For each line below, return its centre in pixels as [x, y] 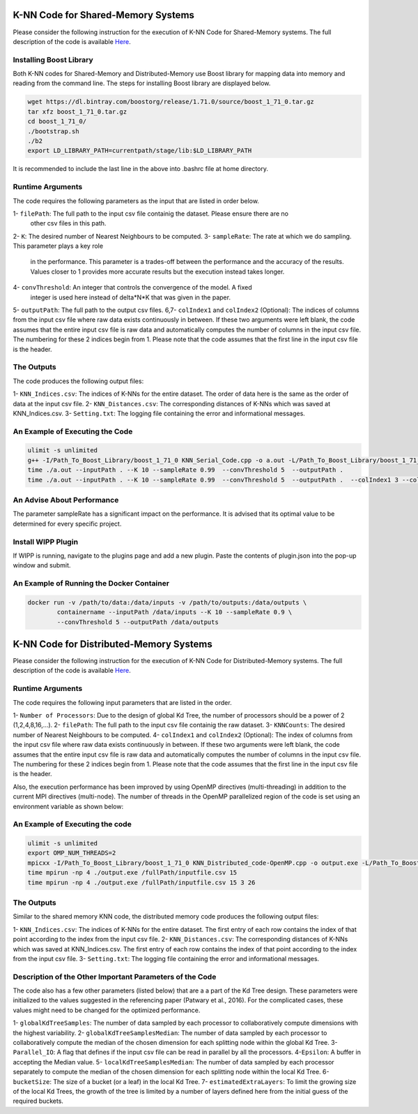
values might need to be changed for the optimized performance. [107, 1010]
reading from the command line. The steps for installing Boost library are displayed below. [142, 83]
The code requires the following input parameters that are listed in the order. [123, 702]
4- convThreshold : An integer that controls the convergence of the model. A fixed [132, 288]
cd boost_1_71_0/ [57, 121]
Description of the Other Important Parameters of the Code [115, 976]
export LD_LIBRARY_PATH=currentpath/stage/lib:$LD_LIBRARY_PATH [140, 151]
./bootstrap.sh [53, 131]
